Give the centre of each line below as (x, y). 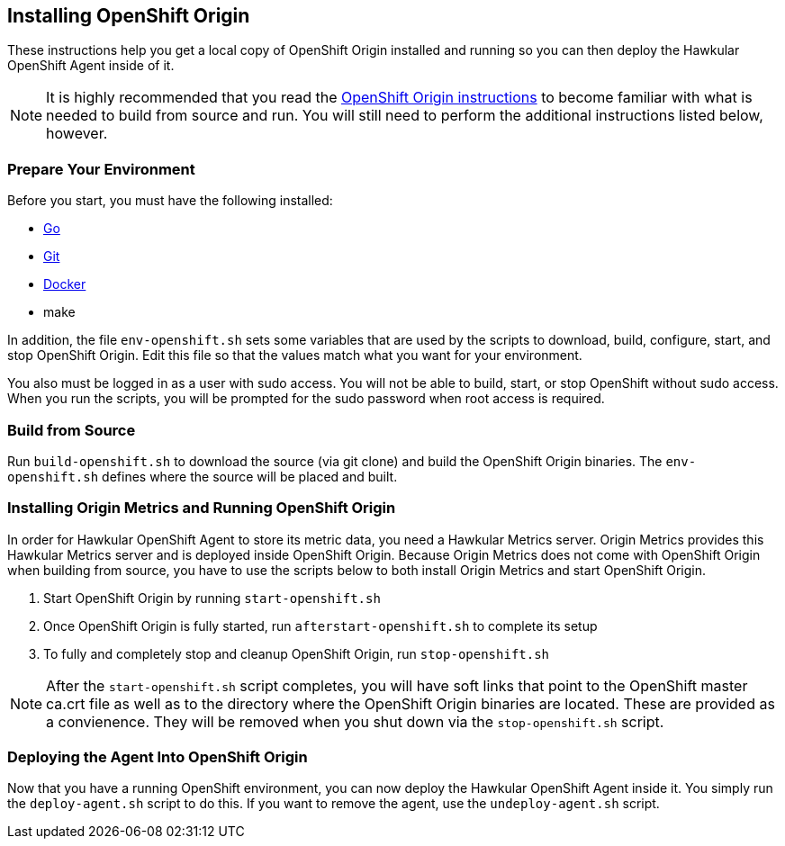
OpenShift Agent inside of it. (91, 66)
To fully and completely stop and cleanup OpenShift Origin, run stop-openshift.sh (297, 653)
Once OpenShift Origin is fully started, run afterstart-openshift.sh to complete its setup (320, 625)
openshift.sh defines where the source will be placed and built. (203, 476)
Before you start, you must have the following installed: (170, 201)
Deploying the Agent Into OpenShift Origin (158, 757)
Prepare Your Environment (101, 169)
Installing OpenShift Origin (129, 16)
